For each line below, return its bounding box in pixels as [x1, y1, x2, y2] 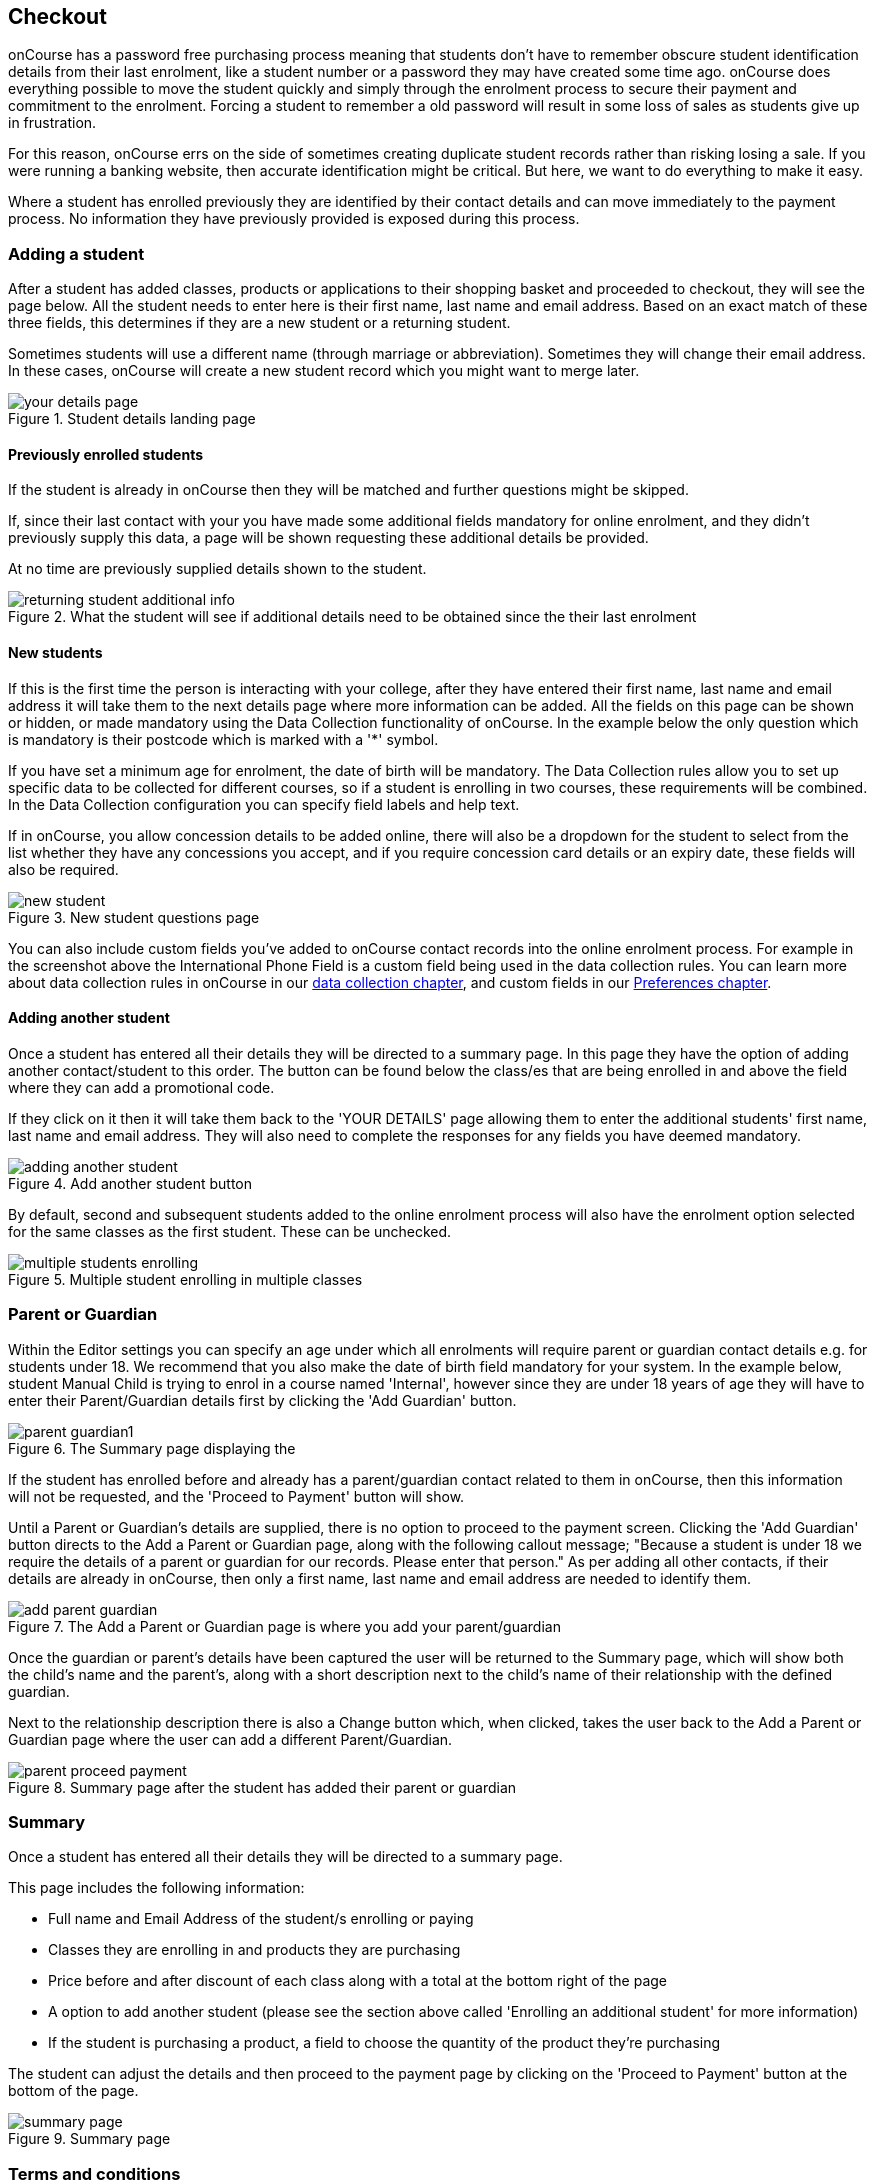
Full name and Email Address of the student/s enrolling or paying [48, 1910, 474, 1928]
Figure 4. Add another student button [8, 1174, 253, 1192]
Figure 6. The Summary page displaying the [8, 1439, 296, 1457]
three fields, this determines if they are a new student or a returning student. [8, 314, 511, 332]
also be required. [8, 860, 119, 878]
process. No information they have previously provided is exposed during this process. [8, 210, 580, 228]
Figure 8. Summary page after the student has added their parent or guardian [8, 1778, 517, 1796]
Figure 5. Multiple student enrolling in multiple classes [8, 1270, 363, 1288]
